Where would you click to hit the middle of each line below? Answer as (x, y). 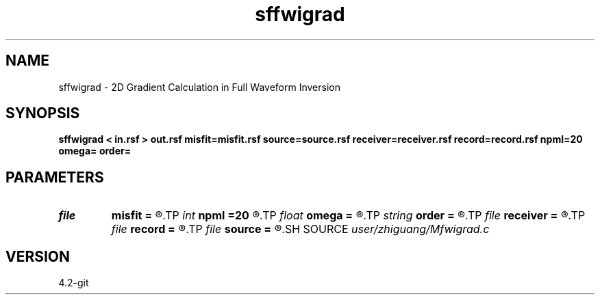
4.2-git (74, 283)
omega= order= (95, 151)
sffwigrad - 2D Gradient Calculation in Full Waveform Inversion (199, 87)
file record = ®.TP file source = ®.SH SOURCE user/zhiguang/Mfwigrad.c (300, 229)
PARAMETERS (55, 177)
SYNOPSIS (43, 113)
